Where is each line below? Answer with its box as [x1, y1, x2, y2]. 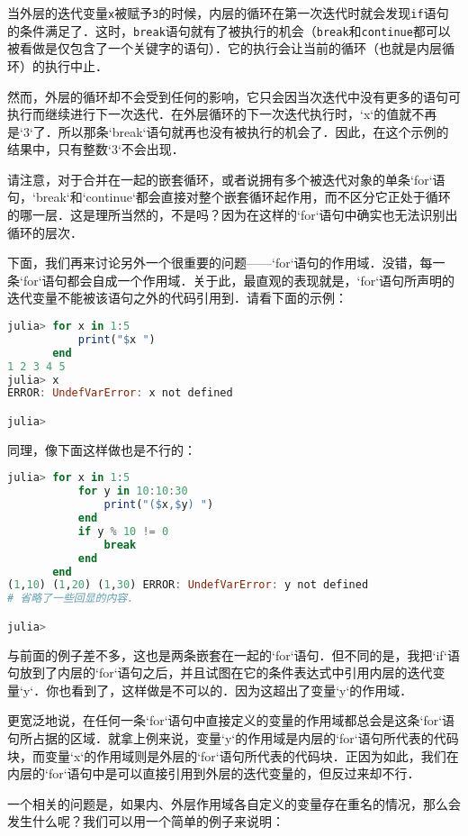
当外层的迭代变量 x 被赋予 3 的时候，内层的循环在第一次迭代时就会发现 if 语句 [7, 4, 449, 22]
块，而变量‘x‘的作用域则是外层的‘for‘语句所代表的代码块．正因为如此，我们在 [7, 746, 459, 765]
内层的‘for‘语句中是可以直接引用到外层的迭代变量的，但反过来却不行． [7, 764, 420, 783]
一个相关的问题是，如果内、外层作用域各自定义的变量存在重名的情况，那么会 [7, 794, 461, 813]
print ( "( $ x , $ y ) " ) [103, 498, 214, 512]
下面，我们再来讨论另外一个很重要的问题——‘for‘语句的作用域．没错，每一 [7, 253, 445, 272]
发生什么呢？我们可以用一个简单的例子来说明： [7, 812, 284, 831]
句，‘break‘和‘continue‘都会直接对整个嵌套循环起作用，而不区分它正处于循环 [7, 187, 451, 206]
